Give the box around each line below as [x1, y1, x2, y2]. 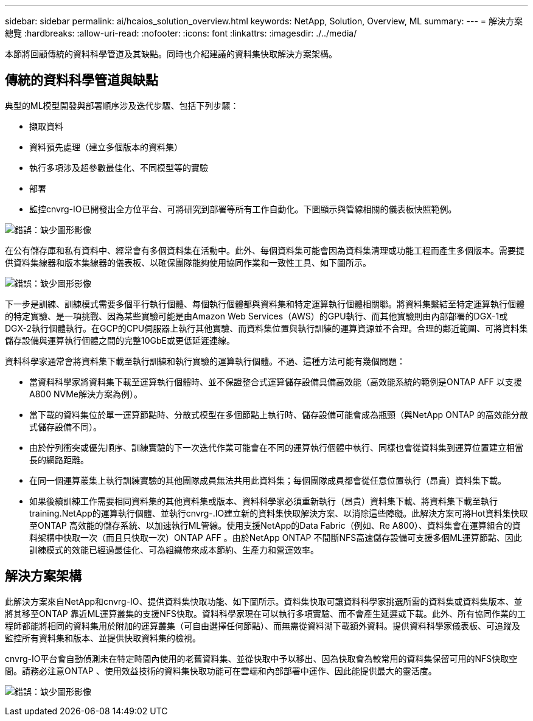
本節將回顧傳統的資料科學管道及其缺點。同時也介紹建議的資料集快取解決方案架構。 [5, 49, 337, 59]
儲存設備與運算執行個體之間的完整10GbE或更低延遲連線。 [5, 335, 235, 346]
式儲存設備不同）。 [29, 421, 102, 432]
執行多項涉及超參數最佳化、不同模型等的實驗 [29, 162, 208, 173]
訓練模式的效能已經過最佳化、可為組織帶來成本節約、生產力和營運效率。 [29, 544, 319, 555]
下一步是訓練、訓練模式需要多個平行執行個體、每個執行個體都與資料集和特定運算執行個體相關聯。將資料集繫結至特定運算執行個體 [5, 298, 524, 309]
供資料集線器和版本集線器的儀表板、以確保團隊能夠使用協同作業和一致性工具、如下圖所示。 [5, 257, 371, 268]
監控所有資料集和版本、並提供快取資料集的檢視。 [5, 632, 201, 643]
